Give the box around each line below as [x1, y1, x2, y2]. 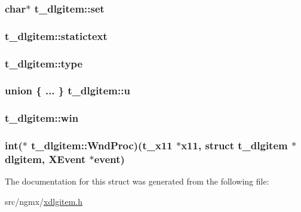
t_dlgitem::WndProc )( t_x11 [31, 138, 173, 153]
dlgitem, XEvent [5, 152, 86, 167]
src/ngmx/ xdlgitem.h [5, 195, 83, 207]
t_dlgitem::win [5, 110, 79, 125]
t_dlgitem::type [5, 56, 83, 70]
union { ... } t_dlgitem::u [5, 83, 130, 98]
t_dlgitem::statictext [5, 28, 107, 43]
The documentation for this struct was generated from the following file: [5, 175, 269, 188]
